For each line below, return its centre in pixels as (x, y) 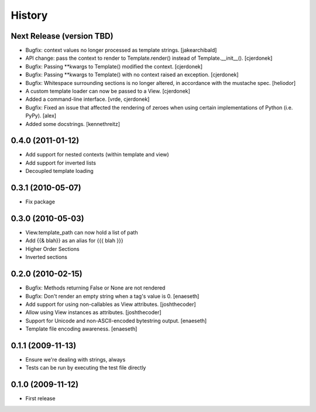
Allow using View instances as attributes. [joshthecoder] (93, 312)
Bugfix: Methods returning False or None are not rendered (95, 288)
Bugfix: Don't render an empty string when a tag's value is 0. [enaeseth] (112, 296)
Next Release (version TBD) (62, 36)
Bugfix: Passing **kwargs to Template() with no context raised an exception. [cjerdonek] (132, 75)
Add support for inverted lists (61, 163)
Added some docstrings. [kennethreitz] (73, 124)
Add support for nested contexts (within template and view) (97, 155)
